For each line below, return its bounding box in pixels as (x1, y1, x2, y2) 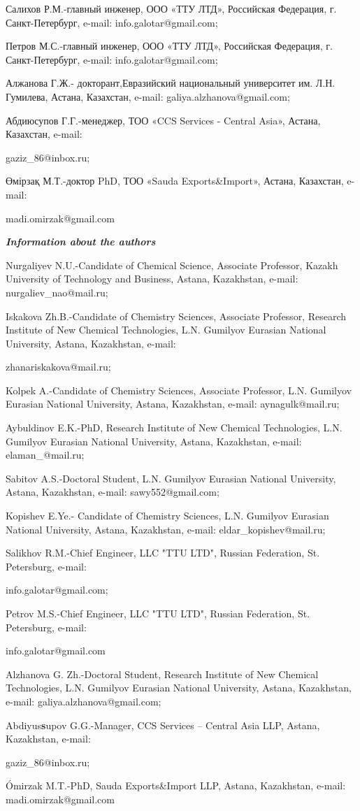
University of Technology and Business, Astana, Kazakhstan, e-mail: (6, 271, 298, 286)
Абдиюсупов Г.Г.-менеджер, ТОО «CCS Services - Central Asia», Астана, (6, 113, 321, 127)
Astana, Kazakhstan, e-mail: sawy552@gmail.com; (6, 485, 219, 499)
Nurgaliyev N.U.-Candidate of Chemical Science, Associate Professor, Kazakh (6, 257, 338, 272)
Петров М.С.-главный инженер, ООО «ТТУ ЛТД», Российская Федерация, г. (6, 38, 333, 53)
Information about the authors (6, 234, 156, 249)
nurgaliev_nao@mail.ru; (6, 285, 108, 299)
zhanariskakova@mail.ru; (6, 359, 111, 374)
